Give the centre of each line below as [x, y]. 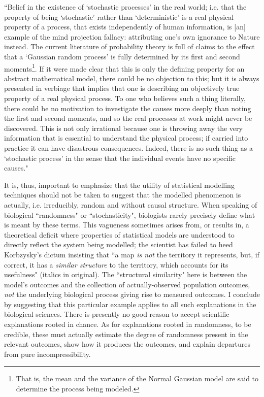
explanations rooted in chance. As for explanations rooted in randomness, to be [128, 324]
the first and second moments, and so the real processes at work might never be [128, 118]
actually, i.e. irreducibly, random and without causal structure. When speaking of [131, 204]
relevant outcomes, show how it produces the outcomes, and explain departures [127, 344]
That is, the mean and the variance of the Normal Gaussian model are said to [137, 378]
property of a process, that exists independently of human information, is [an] [125, 27]
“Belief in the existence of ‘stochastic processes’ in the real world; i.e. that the [125, 7]
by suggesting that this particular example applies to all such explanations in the [130, 304]
